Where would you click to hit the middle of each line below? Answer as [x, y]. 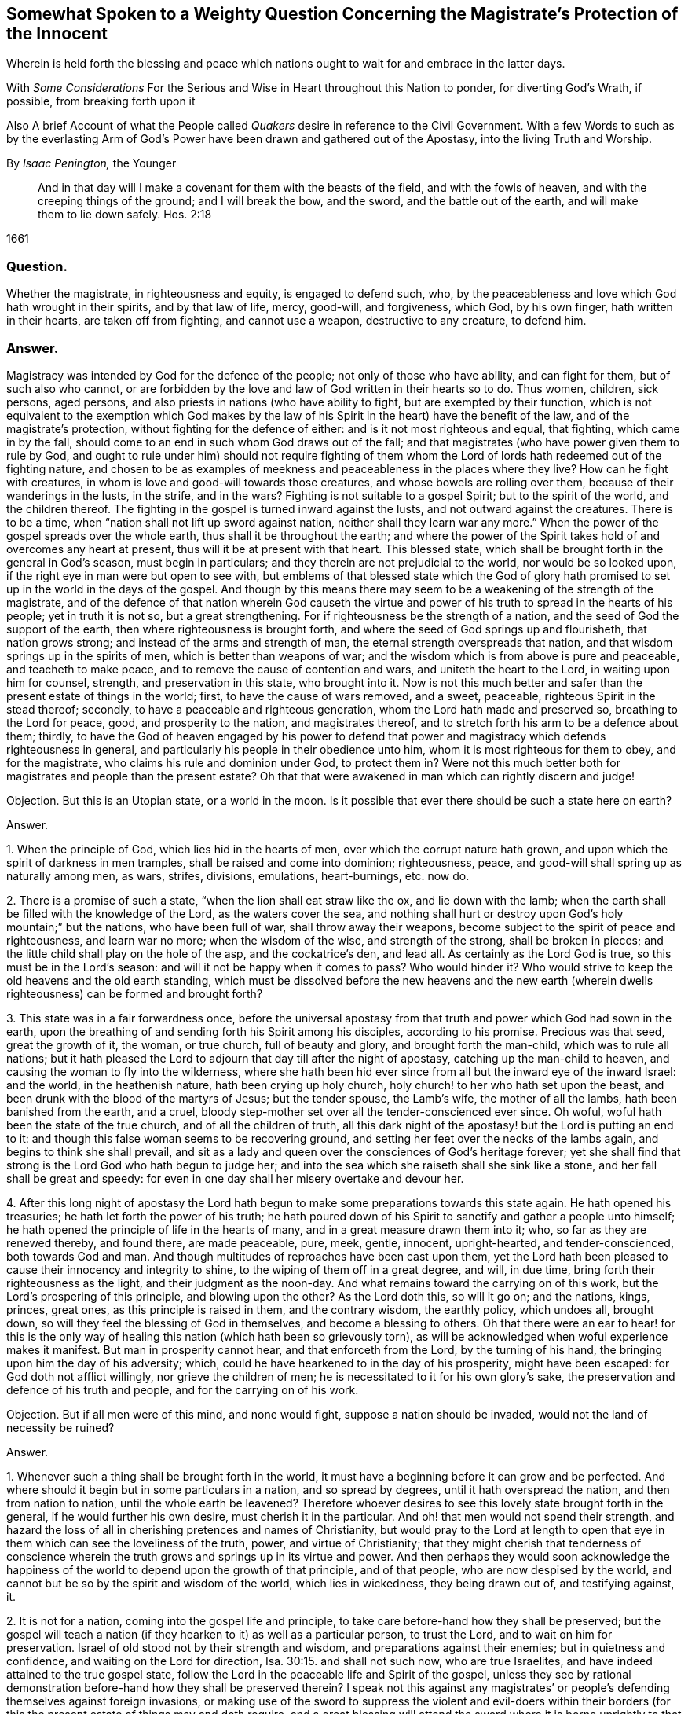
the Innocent [57, 33]
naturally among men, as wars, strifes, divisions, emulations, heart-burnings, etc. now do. [238, 875]
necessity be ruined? [60, 1427]
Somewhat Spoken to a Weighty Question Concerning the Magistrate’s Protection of [342, 14]
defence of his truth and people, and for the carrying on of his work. [183, 1389]
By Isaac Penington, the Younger [91, 163]
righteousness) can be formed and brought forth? [135, 993]
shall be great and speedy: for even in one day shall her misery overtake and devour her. [235, 1178]
